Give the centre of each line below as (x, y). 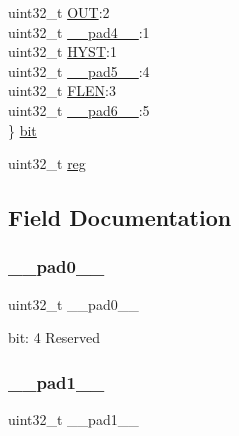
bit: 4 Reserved (54, 337)
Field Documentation (120, 217)
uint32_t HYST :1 (62, 51)
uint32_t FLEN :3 (62, 90)
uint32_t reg (47, 163)
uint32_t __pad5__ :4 (79, 70)
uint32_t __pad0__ (73, 303)
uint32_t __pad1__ (73, 419)
